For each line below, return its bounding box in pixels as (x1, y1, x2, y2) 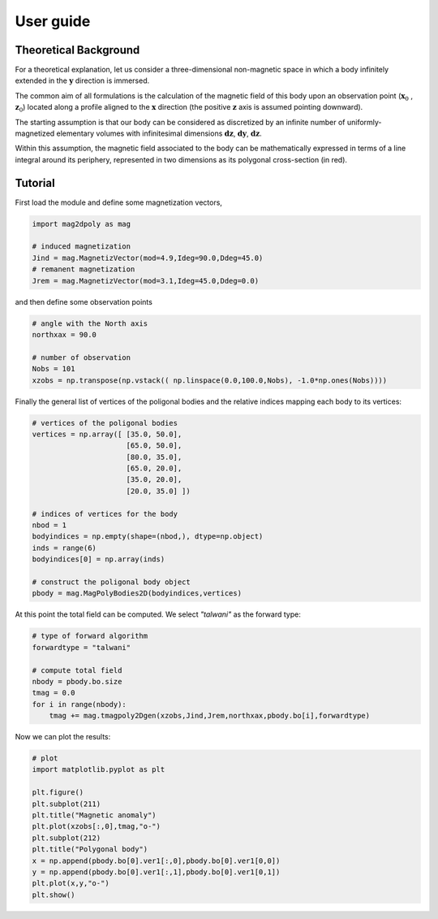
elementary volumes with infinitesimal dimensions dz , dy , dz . (56, 128, 263, 138)
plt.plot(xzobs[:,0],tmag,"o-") (32, 821, 161, 831)
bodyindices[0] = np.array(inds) (32, 555, 165, 564)
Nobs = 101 (32, 364, 75, 374)
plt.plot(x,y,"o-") (32, 878, 109, 888)
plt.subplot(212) (32, 833, 101, 843)
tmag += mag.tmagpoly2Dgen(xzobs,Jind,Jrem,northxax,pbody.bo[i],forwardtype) (49, 711, 371, 721)
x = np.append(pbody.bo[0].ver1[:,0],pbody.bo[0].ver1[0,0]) (32, 856, 281, 865)
